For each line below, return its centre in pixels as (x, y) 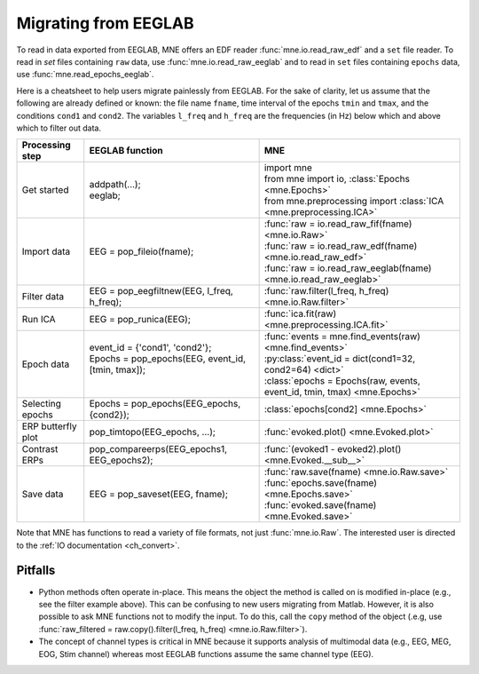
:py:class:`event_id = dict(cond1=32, (340, 359)
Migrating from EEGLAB (105, 23)
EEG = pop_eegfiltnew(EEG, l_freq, (161, 291)
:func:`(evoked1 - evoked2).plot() (333, 449)
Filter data (43, 297)
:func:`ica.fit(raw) (300, 313)
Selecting (42, 404)
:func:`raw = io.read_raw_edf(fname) (341, 246)
